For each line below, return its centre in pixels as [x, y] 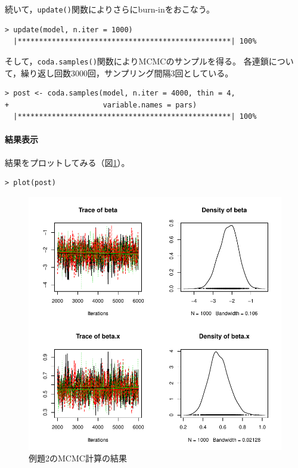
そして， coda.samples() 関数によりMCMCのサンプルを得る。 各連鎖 [137, 61]
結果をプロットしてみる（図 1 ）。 [67, 162]
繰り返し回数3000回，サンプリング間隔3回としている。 [127, 73]
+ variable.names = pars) [101, 105]
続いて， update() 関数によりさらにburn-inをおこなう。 [110, 9]
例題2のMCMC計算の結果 [78, 458]
